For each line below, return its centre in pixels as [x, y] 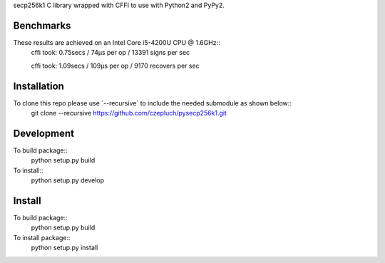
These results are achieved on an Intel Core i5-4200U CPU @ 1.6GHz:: [117, 42]
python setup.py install [65, 248]
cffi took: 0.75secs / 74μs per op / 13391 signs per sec [111, 53]
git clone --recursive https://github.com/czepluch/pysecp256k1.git [129, 113]
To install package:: [42, 237]
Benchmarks [42, 25]
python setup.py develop [68, 180]
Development [44, 133]
